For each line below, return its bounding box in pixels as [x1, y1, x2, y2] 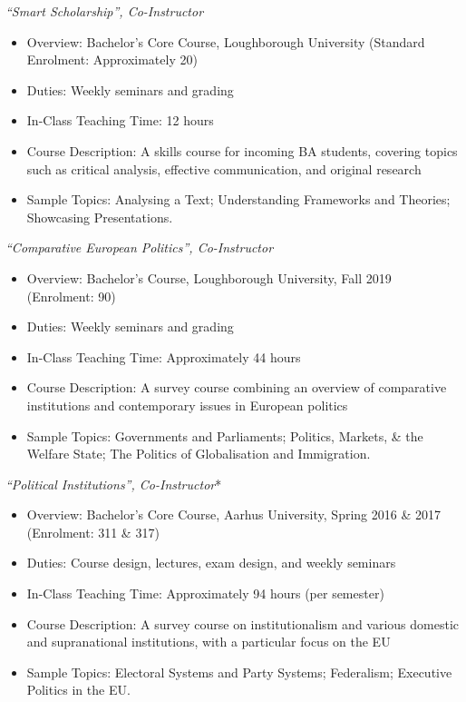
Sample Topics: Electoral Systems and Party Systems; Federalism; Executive [26, 662, 452, 681]
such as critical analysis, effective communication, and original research [26, 159, 422, 178]
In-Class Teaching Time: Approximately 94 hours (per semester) [26, 584, 384, 603]
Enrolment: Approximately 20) [26, 50, 198, 69]
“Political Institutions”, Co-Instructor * [5, 474, 222, 493]
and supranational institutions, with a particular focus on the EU [26, 632, 391, 651]
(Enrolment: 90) [26, 286, 116, 305]
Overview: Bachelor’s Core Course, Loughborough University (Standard [26, 32, 425, 51]
